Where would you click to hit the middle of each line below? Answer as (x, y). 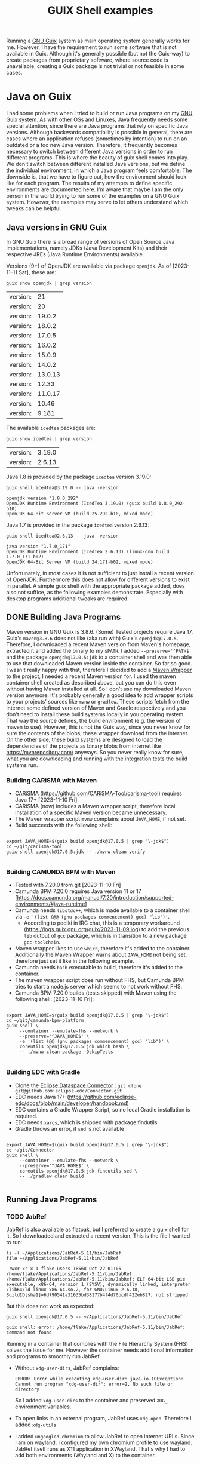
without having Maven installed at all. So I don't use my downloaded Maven (99, 689)
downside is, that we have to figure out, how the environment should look (96, 177)
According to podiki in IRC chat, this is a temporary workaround (102, 923)
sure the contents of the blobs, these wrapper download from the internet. (98, 733)
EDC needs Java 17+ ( (42, 1097)
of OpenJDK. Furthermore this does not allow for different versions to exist (98, 579)
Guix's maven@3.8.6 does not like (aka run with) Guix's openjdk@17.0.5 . (92, 638)
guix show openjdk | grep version (49, 283)
